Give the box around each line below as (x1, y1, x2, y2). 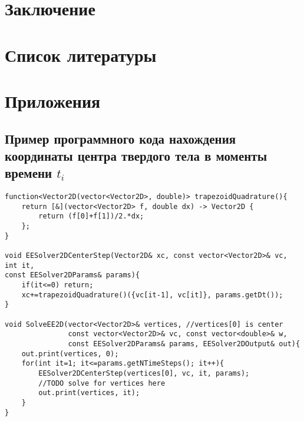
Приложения (5, 88, 101, 112)
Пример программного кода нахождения (5, 129, 236, 147)
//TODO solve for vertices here (38, 379, 166, 387)
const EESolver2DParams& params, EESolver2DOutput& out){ (68, 339, 300, 348)
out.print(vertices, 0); (21, 349, 119, 358)
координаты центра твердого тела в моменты (5, 146, 267, 164)
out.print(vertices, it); (38, 389, 140, 397)
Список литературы (5, 42, 157, 67)
